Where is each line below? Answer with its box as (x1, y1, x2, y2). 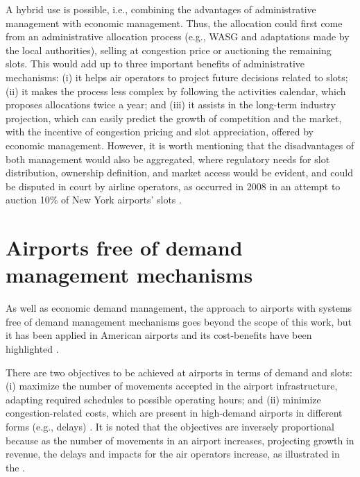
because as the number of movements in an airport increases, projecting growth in (6, 433, 354, 447)
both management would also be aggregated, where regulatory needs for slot (6, 151, 330, 166)
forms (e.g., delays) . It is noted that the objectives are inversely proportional (6, 419, 334, 433)
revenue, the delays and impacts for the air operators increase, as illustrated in (6, 446, 340, 461)
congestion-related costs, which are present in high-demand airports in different (6, 405, 343, 420)
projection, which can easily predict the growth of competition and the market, (6, 110, 342, 125)
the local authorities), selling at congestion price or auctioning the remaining (6, 42, 332, 57)
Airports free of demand (6, 233, 243, 262)
